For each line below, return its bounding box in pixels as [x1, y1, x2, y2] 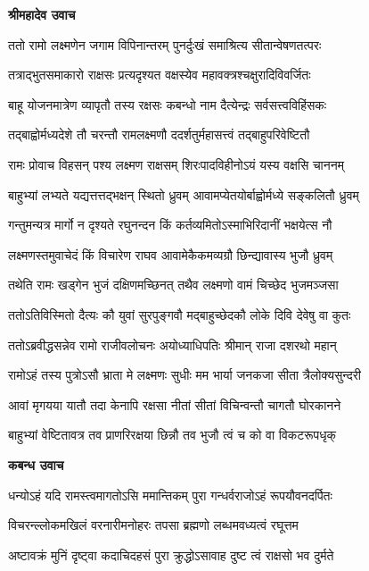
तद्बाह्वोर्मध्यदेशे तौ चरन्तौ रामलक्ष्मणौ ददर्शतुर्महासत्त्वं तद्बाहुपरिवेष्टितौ [8, 125, 310, 144]
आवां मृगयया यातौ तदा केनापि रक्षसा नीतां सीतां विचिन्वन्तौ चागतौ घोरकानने [8, 395, 341, 414]
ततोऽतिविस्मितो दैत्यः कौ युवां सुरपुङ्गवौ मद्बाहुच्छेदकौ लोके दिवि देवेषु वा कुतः [8, 305, 351, 323]
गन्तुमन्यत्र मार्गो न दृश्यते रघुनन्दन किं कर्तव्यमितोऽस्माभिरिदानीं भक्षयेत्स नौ [8, 215, 332, 234]
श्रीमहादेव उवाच [8, 5, 76, 23]
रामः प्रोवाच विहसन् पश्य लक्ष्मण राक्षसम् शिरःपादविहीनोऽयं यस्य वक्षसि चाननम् [8, 155, 344, 173]
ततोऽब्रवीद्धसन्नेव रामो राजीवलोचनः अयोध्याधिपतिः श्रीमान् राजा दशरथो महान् [8, 335, 337, 354]
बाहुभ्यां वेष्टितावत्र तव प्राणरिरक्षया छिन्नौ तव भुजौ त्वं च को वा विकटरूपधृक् [8, 425, 336, 444]
